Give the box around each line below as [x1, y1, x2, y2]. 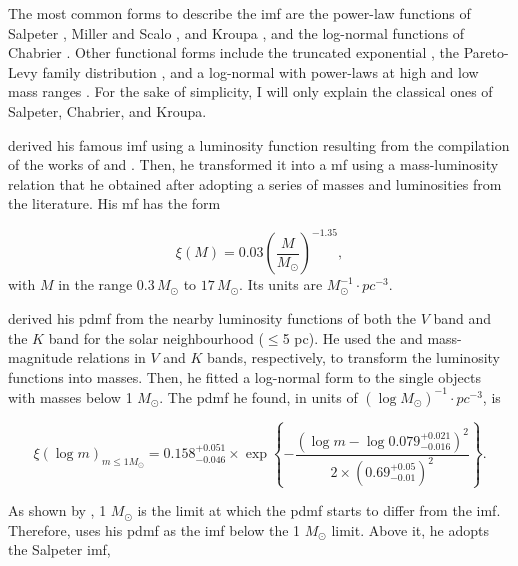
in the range [58, 274, 133, 295]
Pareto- [463, 42, 509, 63]
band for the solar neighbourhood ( [48, 327, 264, 348]
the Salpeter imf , [8, 539, 111, 560]
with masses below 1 [8, 386, 133, 407]
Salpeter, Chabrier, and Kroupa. [8, 100, 207, 121]
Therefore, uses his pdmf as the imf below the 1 [8, 519, 301, 540]
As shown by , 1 [8, 500, 107, 521]
